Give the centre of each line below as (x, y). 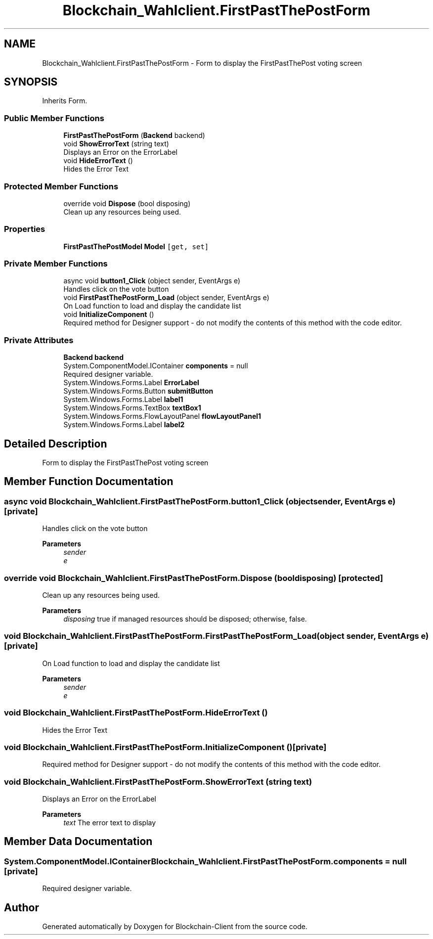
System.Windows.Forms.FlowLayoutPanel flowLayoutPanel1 (162, 416)
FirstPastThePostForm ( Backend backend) (134, 135)
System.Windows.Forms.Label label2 (124, 425)
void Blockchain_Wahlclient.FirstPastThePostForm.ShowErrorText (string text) (158, 782)
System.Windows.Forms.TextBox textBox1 (132, 408)
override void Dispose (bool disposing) (127, 203)
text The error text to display (110, 823)
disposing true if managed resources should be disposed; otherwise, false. (185, 619)
